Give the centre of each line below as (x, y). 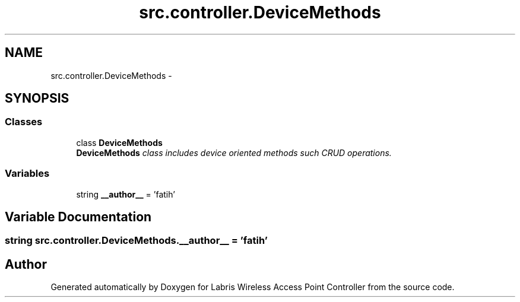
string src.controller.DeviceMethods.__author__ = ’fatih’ (136, 241)
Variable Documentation (78, 217)
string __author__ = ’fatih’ (126, 194)
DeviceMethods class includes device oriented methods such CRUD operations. (234, 152)
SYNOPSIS (37, 98)
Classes (24, 122)
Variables (27, 174)
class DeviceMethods (119, 142)
